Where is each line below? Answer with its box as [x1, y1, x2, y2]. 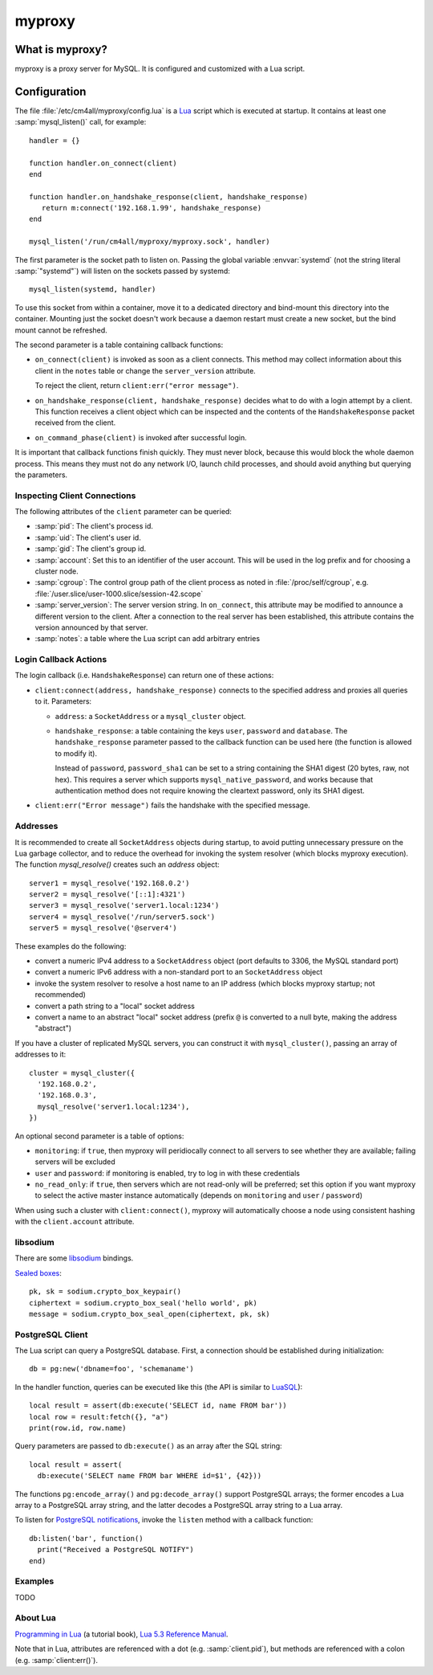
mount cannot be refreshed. [14, 325, 107, 335]
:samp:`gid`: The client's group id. [34, 544, 147, 554]
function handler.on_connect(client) [29, 158, 178, 168]
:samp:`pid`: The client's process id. [34, 521, 154, 531]
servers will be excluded [34, 1157, 115, 1166]
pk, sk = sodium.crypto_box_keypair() [29, 1287, 182, 1297]
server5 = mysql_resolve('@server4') [29, 924, 178, 933]
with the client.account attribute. [14, 1217, 135, 1227]
